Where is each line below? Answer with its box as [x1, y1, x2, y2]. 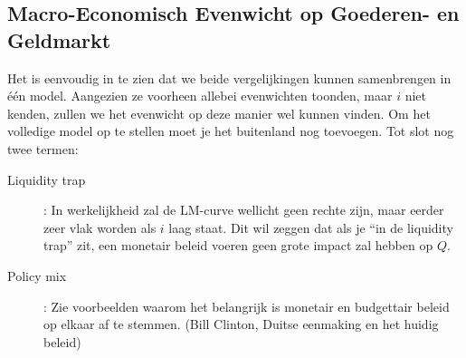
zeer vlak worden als [43, 218, 157, 237]
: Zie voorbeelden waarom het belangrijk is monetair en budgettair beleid [43, 296, 450, 315]
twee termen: [7, 139, 79, 158]
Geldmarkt [7, 25, 111, 53]
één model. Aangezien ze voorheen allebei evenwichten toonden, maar [7, 86, 393, 105]
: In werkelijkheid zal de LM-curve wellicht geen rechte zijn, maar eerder [43, 200, 444, 219]
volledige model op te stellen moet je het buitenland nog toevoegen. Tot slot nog [7, 121, 454, 140]
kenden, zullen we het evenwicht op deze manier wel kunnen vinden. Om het [7, 103, 431, 122]
